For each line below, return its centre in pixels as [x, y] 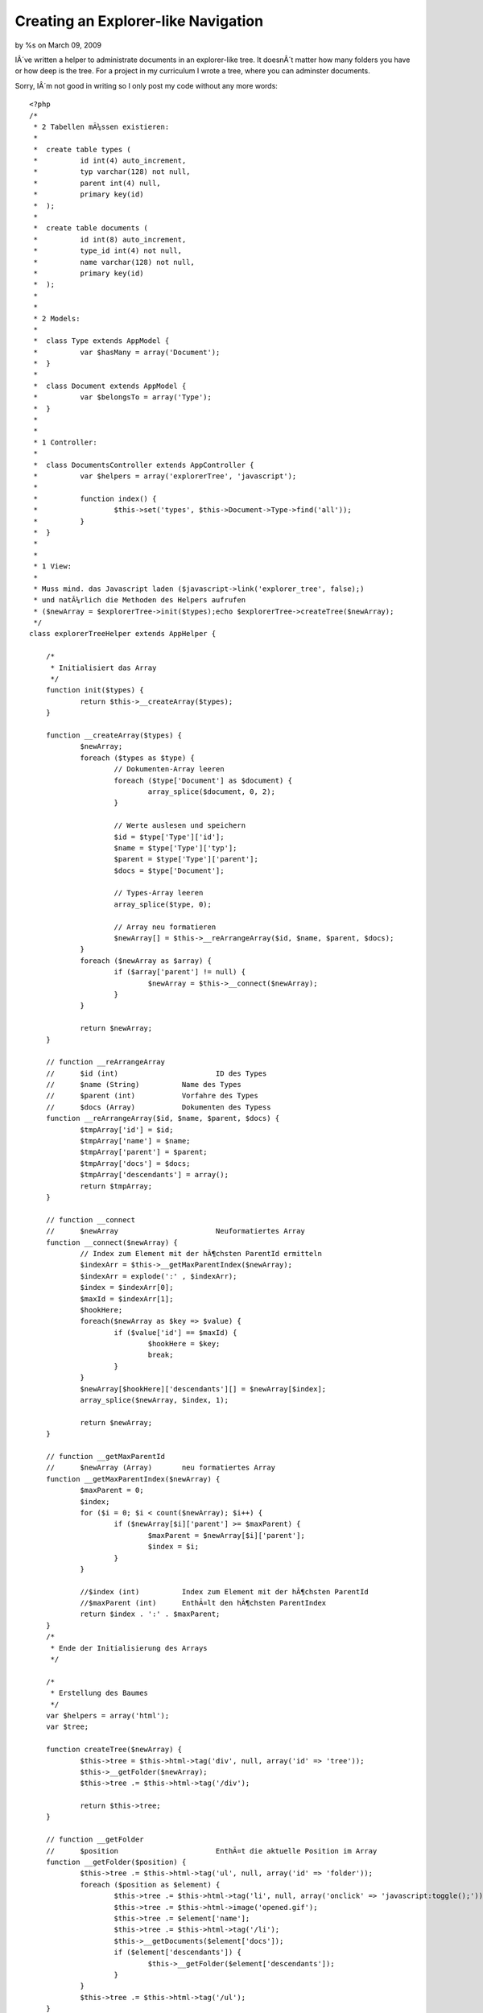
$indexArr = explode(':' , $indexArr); [159, 1276]
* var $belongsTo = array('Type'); [123, 397]
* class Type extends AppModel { [101, 341]
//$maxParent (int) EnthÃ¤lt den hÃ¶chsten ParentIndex [203, 1603]
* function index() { [95, 498]
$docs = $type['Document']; [169, 870]
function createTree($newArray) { [114, 1750]
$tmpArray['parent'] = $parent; [144, 1152]
